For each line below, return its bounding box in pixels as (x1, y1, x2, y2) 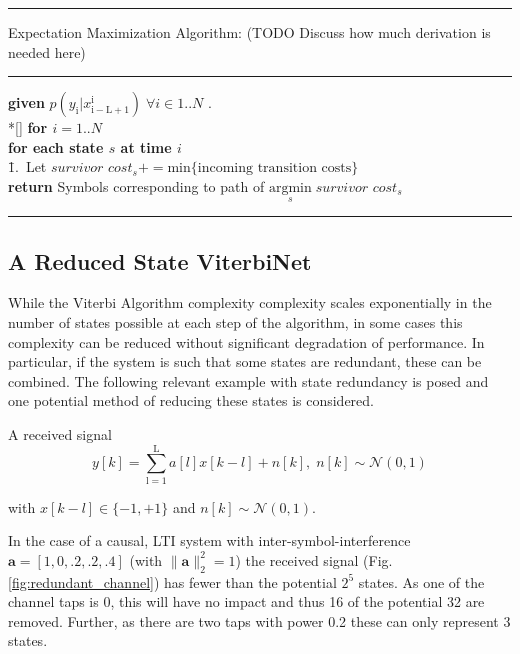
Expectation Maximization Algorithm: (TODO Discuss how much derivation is (8, 22, 491, 42)
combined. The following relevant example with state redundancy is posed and (8, 370, 489, 391)
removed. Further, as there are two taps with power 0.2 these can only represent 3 (8, 610, 511, 631)
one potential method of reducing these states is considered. (8, 390, 375, 411)
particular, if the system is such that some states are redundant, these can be (8, 351, 482, 372)
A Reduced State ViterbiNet (8, 245, 312, 276)
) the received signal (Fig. (235, 549, 393, 570)
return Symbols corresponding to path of (8, 175, 265, 196)
